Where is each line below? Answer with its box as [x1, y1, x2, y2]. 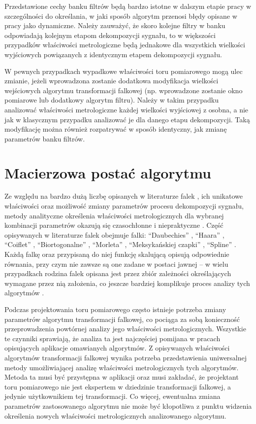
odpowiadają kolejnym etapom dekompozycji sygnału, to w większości [4, 30, 216, 40]
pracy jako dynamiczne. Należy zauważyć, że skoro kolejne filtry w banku [4, 20, 225, 31]
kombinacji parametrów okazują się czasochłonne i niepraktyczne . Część [4, 220, 224, 230]
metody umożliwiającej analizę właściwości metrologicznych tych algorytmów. [4, 362, 239, 372]
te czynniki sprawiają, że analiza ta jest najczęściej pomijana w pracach [4, 333, 221, 343]
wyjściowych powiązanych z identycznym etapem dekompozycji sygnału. [4, 49, 222, 59]
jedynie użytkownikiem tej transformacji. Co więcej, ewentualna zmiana [4, 391, 221, 401]
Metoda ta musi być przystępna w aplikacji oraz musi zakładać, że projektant [4, 372, 239, 382]
